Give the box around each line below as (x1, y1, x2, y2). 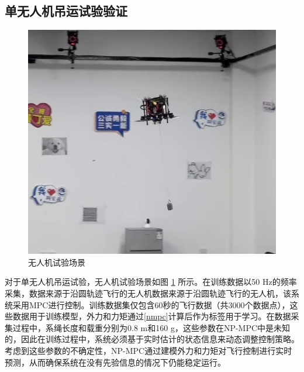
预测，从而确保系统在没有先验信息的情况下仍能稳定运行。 (5, 356, 226, 368)
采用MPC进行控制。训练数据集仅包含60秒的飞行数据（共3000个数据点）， (12, 298, 290, 311)
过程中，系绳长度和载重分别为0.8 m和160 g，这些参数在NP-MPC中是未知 (12, 321, 291, 333)
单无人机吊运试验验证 (5, 2, 127, 20)
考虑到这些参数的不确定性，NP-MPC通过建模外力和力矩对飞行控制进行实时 (5, 344, 292, 356)
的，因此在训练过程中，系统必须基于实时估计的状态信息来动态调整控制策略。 (5, 333, 299, 345)
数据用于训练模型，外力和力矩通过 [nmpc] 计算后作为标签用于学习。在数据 (12, 310, 291, 322)
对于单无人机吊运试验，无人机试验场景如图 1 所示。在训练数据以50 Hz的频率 (5, 275, 297, 288)
